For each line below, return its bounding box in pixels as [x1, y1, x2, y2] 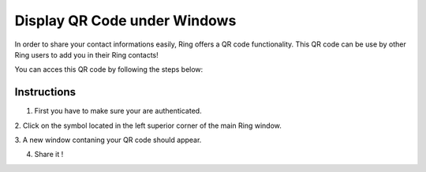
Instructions [14, 85, 77, 99]
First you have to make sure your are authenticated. [34, 107, 202, 116]
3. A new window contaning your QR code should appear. [14, 135, 202, 145]
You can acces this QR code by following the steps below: [14, 65, 204, 74]
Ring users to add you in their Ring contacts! [14, 50, 159, 59]
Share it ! [34, 150, 64, 159]
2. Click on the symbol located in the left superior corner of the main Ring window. [14, 121, 282, 130]
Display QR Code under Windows [14, 12, 237, 29]
